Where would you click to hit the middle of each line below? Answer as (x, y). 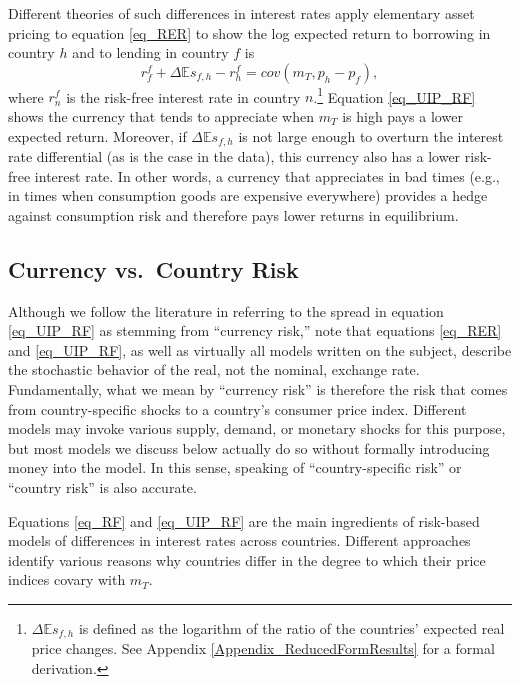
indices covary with (67, 579)
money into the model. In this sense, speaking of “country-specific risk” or (235, 467)
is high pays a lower (402, 116)
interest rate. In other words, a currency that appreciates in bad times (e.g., (267, 175)
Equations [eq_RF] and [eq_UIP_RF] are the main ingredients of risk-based (244, 520)
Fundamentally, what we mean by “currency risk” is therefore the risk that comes (258, 389)
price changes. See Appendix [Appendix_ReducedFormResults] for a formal (263, 648)
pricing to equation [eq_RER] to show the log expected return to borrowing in (249, 32)
